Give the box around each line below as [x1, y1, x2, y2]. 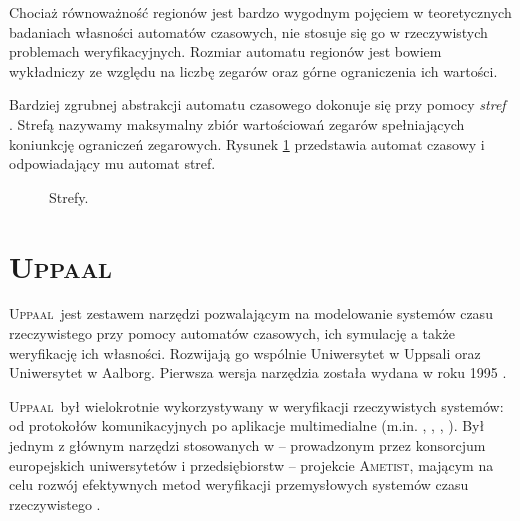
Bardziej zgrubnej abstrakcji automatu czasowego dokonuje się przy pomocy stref [9, 94, 506, 115]
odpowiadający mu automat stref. [9, 153, 216, 174]
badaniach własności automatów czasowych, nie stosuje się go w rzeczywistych [9, 21, 488, 42]
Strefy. [49, 186, 89, 207]
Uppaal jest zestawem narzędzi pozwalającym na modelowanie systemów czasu [9, 303, 493, 324]
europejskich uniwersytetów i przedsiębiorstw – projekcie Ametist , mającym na [9, 454, 494, 475]
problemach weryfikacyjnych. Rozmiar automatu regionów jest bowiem [9, 41, 442, 62]
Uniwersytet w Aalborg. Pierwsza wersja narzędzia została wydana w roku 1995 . [9, 362, 507, 383]
